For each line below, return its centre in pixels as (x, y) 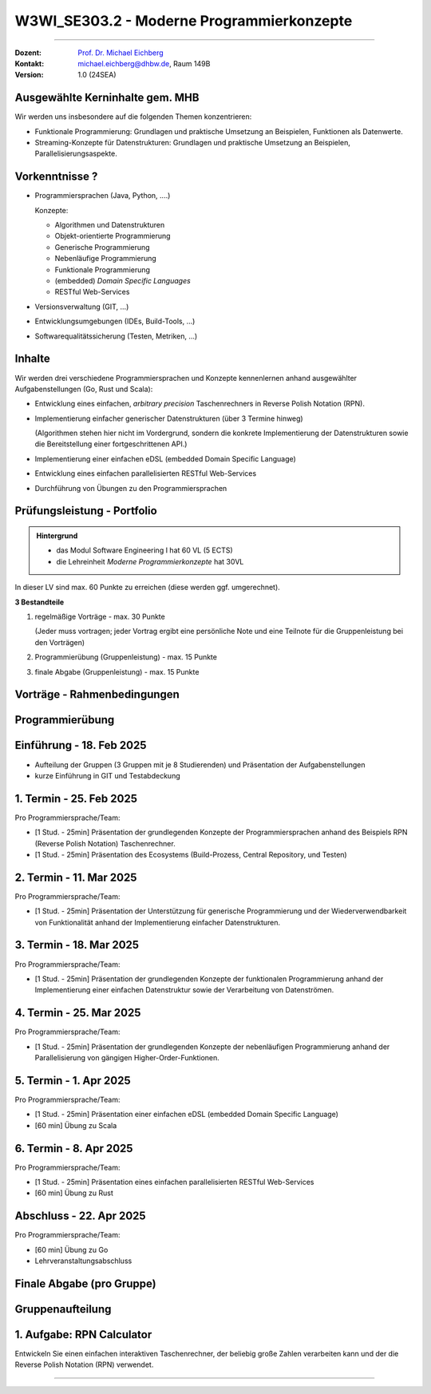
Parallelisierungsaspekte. (76, 154)
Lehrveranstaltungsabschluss (83, 1261)
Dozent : (28, 53)
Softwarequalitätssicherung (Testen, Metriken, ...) (116, 336)
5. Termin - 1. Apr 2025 (73, 1081)
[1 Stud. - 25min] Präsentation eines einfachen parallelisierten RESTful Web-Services (174, 1182)
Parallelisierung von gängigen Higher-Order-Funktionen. (127, 1058)
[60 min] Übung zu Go (71, 1249)
